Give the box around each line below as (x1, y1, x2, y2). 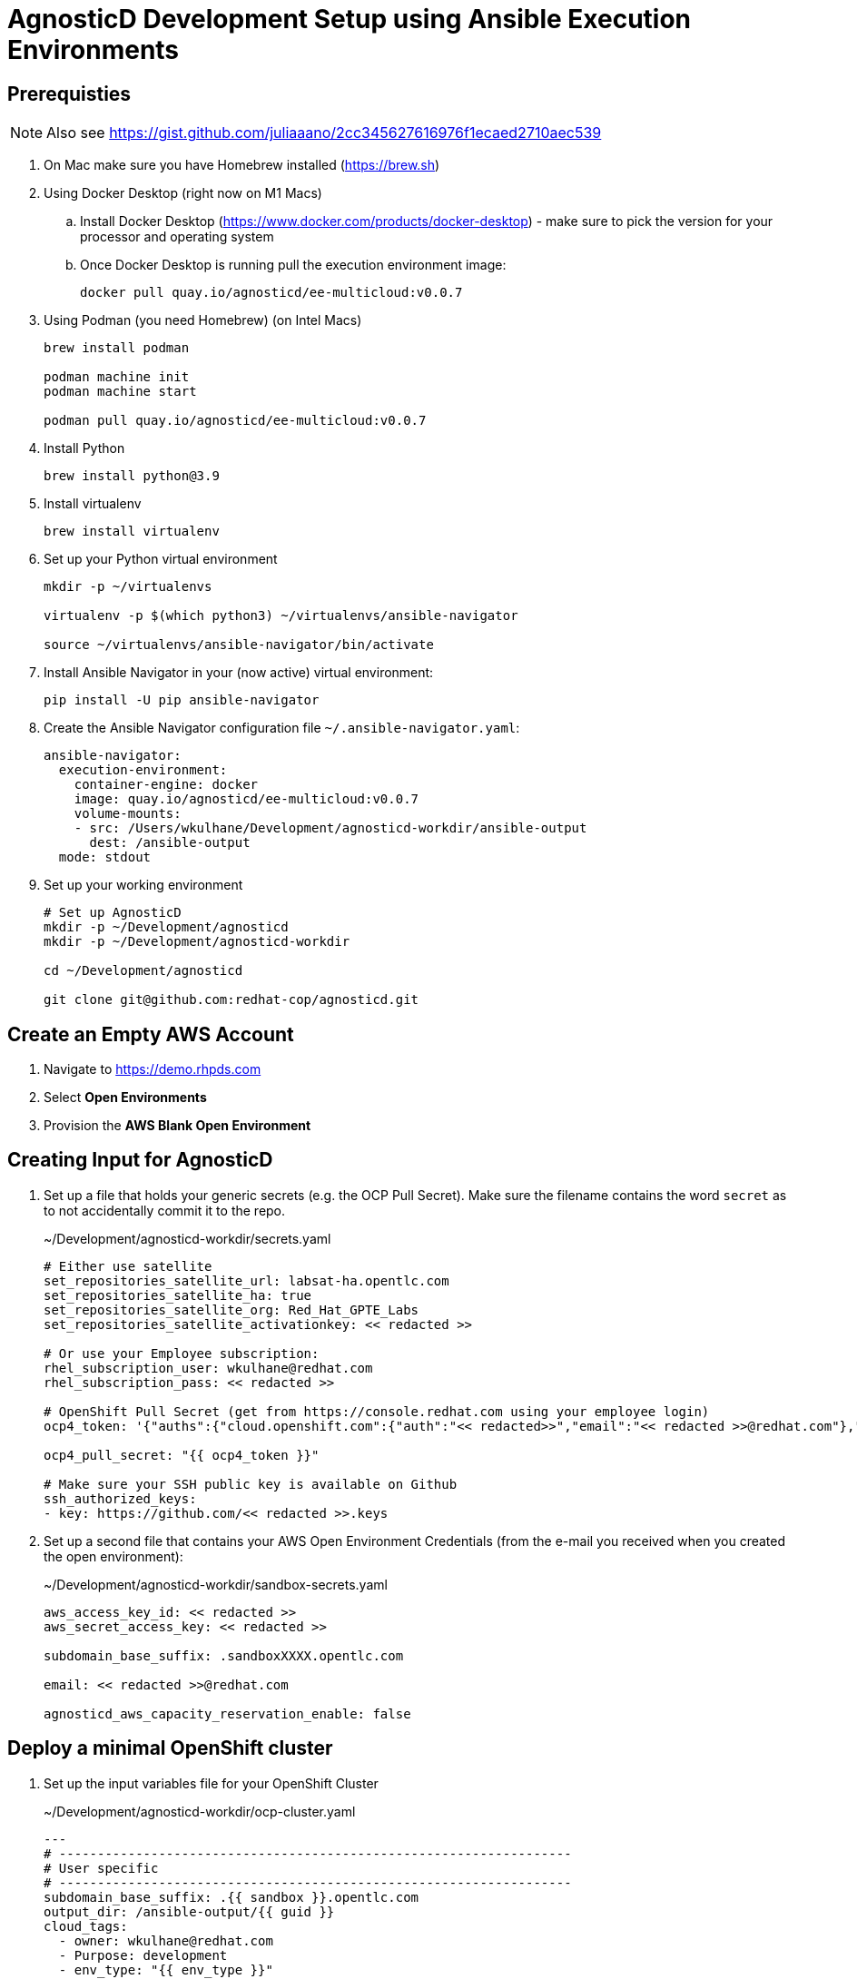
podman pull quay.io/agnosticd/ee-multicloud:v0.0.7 (44, 413, 427, 428)
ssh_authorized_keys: (44, 1491, 197, 1506)
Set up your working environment (44, 877, 243, 893)
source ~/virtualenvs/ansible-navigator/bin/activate (44, 637, 434, 653)
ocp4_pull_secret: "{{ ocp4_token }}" (44, 1447, 320, 1462)
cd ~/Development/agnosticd (44, 963, 243, 979)
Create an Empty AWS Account (7, 1022, 294, 1046)
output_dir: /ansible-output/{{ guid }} (44, 1904, 335, 1919)
